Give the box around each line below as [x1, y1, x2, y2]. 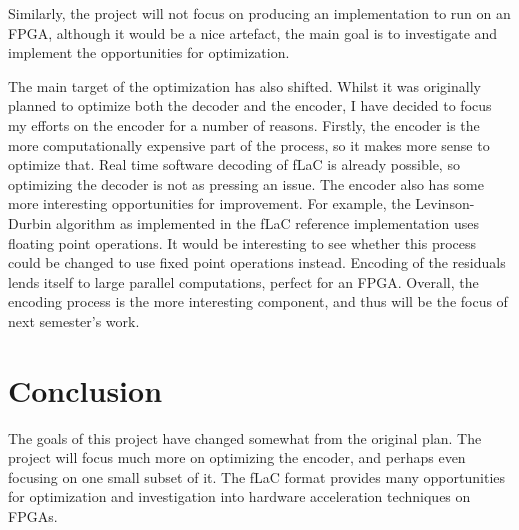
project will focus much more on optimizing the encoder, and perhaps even [8, 447, 466, 468]
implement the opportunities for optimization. [8, 42, 290, 63]
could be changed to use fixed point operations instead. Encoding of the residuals [8, 252, 506, 273]
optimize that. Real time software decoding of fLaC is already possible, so [8, 154, 460, 175]
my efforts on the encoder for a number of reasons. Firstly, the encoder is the [8, 114, 480, 135]
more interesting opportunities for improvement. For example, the [8, 193, 411, 214]
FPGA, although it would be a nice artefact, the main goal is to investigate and [8, 22, 498, 43]
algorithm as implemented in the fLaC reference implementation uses [56, 212, 479, 233]
